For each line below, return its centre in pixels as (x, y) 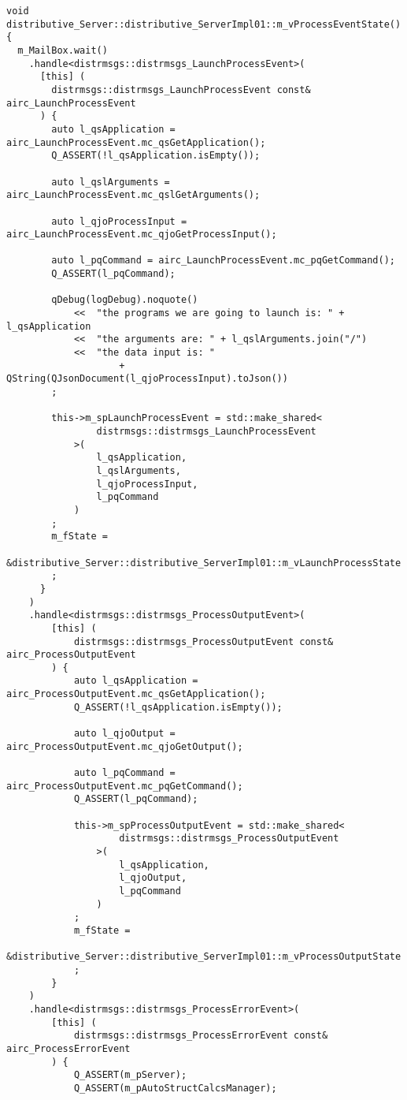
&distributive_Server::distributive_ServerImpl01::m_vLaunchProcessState (204, 563)
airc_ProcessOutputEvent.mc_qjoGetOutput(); (125, 746)
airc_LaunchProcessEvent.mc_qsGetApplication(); (136, 142)
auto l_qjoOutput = (124, 734)
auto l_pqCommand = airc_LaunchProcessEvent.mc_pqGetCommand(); (223, 261)
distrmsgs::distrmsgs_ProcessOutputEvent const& (203, 641)
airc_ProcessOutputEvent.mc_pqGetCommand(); (125, 786)
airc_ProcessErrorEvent (68, 1048)
